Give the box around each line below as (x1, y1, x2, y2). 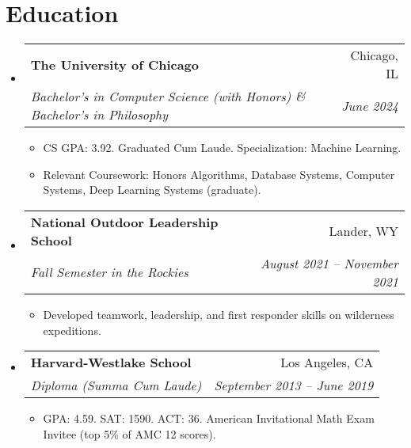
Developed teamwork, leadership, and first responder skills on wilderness (43, 306, 394, 322)
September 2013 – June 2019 (214, 376, 374, 395)
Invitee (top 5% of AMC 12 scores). (43, 425, 216, 442)
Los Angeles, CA (280, 353, 374, 372)
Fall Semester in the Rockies (30, 263, 188, 282)
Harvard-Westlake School (30, 353, 192, 372)
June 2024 (341, 96, 398, 115)
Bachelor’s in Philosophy (30, 105, 169, 124)
